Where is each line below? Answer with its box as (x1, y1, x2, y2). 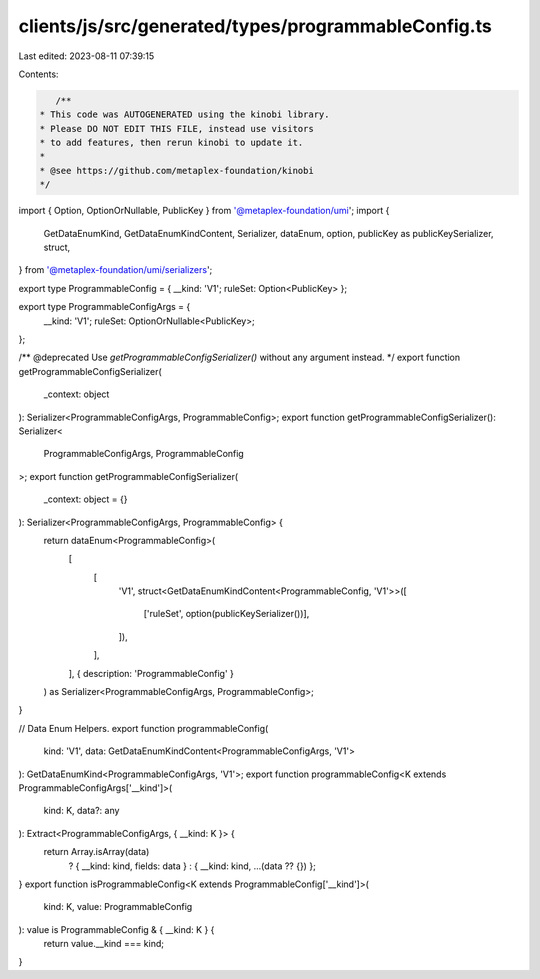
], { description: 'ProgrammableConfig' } (68, 667, 235, 679)
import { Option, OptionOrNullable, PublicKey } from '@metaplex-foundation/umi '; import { (18, 205, 390, 217)
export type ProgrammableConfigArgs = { (18, 301, 191, 313)
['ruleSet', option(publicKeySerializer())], (143, 608, 310, 620)
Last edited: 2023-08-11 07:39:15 (18, 50, 155, 62)
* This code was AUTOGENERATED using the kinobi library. (39, 109, 330, 120)
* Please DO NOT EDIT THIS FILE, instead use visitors (39, 123, 314, 134)
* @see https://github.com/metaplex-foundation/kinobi (39, 165, 314, 176)
